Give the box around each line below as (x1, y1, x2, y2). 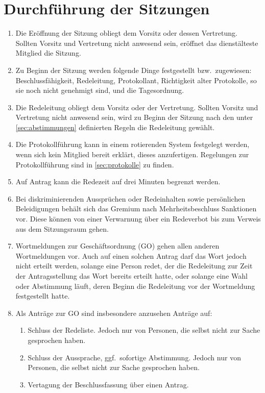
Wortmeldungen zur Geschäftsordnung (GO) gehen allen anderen (15, 240, 220, 251)
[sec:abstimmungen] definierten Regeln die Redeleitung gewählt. (15, 121, 215, 132)
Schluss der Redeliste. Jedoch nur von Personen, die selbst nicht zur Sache (28, 325, 260, 335)
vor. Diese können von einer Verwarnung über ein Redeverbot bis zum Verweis (15, 213, 261, 224)
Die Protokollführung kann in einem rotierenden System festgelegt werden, (15, 139, 250, 150)
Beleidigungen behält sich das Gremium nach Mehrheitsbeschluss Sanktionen (15, 203, 257, 214)
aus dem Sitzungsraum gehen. (15, 223, 109, 234)
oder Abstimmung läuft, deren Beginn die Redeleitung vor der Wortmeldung (15, 280, 255, 291)
